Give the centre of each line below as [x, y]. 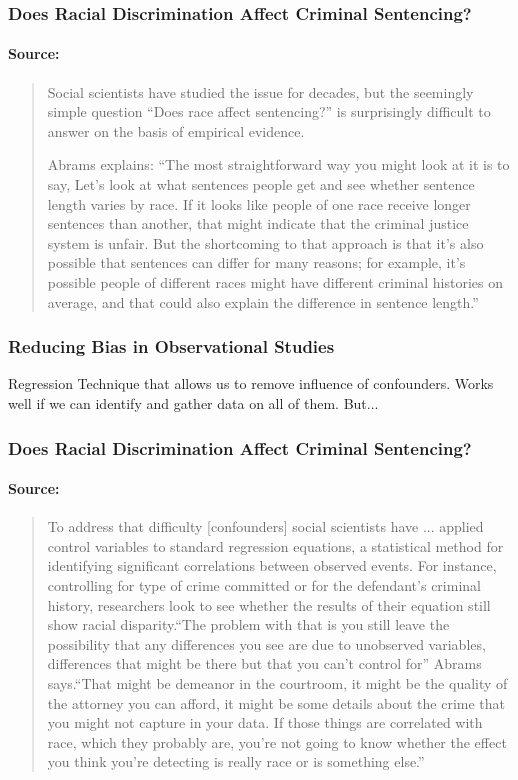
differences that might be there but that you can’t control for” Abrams [264, 663]
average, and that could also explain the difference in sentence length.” [263, 301]
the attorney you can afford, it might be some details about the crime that [276, 702]
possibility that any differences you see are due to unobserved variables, [266, 643]
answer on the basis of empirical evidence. [176, 130]
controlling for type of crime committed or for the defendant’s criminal [264, 585]
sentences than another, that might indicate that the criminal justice [258, 223]
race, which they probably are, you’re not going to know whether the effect [277, 741]
